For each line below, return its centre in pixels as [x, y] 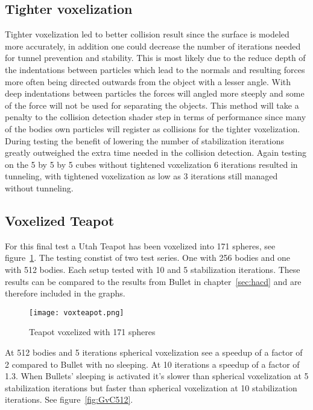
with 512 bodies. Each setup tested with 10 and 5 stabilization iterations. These [153, 269]
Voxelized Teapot [60, 220]
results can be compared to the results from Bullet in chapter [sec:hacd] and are [153, 281]
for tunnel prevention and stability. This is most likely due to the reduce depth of [155, 58]
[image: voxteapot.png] [77, 312]
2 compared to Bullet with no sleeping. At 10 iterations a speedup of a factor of [152, 364]
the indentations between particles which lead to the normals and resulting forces [155, 69]
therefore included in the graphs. [65, 293]
